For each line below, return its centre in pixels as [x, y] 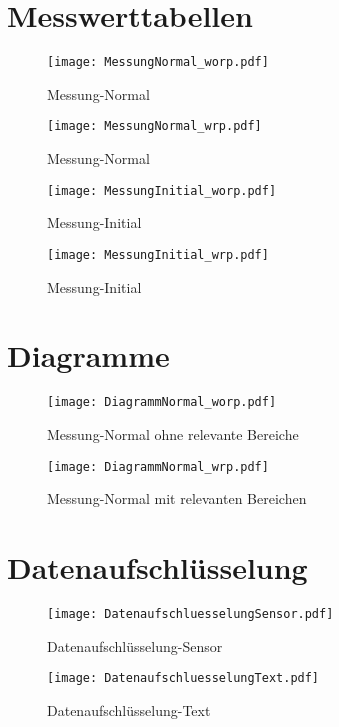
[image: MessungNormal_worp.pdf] [158, 62]
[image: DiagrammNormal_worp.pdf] [162, 402]
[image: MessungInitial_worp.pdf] [162, 190]
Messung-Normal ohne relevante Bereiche [173, 433]
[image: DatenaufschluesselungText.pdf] [183, 678]
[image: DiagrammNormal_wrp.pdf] [158, 466]
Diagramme [88, 355]
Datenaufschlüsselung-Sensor [135, 645]
